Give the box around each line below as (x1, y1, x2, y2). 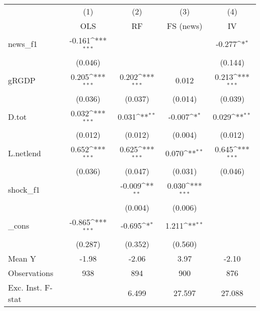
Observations (8, 267, 53, 279)
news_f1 (8, 38, 37, 50)
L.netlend (8, 147, 41, 159)
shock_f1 (8, 183, 40, 195)
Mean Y (8, 252, 36, 264)
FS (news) (166, 20, 202, 31)
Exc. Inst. (8, 281, 42, 293)
